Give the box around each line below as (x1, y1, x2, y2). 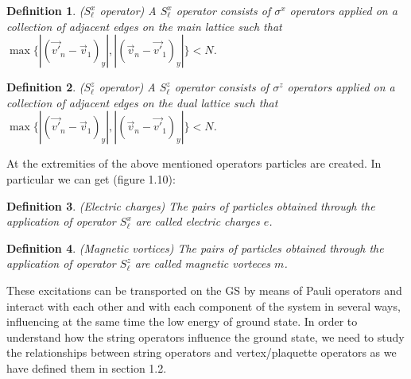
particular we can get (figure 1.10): (6, 170, 176, 187)
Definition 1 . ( (6, 2, 84, 18)
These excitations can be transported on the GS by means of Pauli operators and (6, 281, 402, 298)
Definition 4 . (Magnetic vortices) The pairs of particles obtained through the (6, 239, 384, 256)
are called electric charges (135, 213, 260, 230)
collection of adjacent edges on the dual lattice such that (6, 94, 278, 110)
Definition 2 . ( (6, 79, 84, 95)
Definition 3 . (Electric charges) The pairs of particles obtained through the (6, 197, 375, 214)
